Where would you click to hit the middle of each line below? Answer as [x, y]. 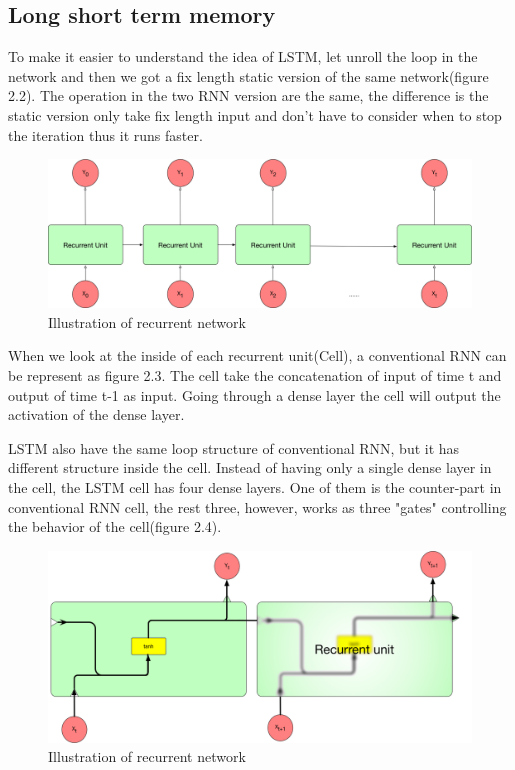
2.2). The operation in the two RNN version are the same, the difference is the [248, 95]
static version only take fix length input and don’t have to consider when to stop [255, 114]
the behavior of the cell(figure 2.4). [115, 526]
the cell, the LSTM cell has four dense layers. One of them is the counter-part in [255, 486]
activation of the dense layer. [96, 414]
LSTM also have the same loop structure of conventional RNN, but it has [234, 447]
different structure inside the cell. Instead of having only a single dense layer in [250, 467]
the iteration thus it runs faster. [105, 134]
